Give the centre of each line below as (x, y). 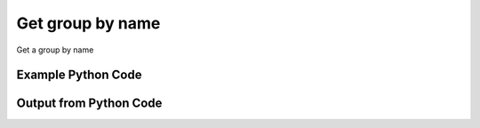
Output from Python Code (89, 104)
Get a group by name (55, 50)
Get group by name (88, 23)
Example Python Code (79, 75)
